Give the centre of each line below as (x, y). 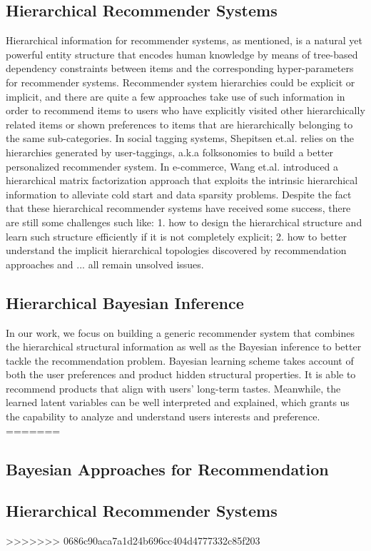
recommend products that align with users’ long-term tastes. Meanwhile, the (173, 388)
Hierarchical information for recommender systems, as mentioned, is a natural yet (184, 40)
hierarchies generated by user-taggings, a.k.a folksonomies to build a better (170, 152)
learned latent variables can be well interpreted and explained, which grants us (178, 402)
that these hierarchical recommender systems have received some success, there (178, 208)
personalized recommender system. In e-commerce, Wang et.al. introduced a (172, 166)
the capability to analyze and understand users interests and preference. (163, 416)
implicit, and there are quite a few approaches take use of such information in (176, 96)
